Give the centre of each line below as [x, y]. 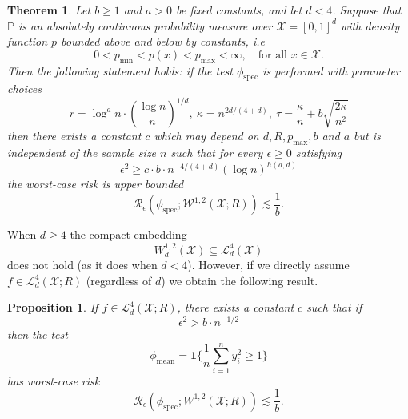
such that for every [217, 153]
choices [24, 89]
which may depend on [206, 136]
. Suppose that [367, 10]
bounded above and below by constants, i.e [163, 41]
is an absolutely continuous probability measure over [145, 25]
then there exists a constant [74, 136]
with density [370, 25]
